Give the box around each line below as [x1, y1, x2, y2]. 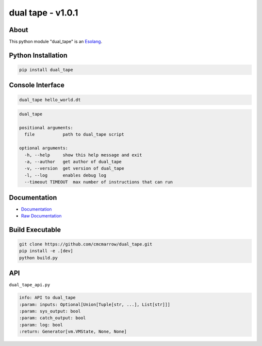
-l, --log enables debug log [24, 172, 107, 178]
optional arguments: [19, 146, 68, 151]
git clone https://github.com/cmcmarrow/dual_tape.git [19, 242, 152, 247]
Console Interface [9, 81, 65, 89]
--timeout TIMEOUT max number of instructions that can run [24, 180, 173, 185]
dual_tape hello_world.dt [19, 97, 81, 102]
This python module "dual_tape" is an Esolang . [9, 39, 102, 45]
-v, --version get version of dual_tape [24, 165, 125, 171]
